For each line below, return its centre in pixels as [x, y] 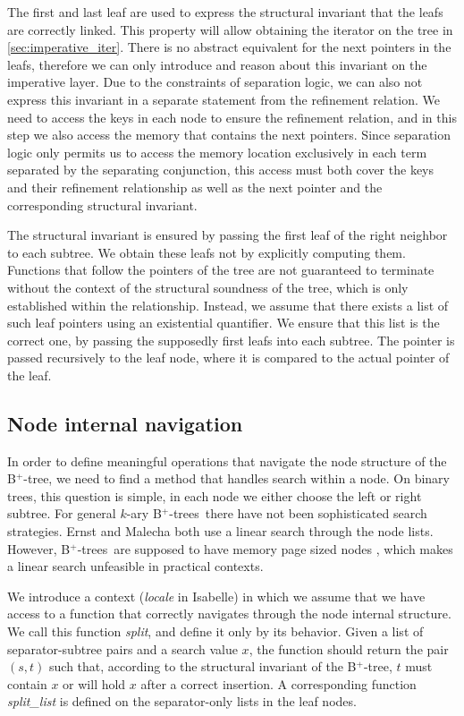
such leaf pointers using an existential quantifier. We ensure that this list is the [224, 323]
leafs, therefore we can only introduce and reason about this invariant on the [217, 64]
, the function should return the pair [349, 648]
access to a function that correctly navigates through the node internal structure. [229, 614]
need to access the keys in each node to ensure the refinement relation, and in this [232, 117]
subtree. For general [62, 513]
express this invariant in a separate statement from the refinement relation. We [224, 99]
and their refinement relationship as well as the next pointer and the [195, 187]
